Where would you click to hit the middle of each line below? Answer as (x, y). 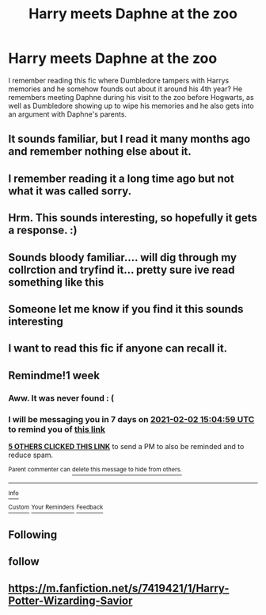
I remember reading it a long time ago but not (122, 178)
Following (33, 534)
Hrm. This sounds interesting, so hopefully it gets (133, 218)
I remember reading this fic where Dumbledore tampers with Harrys (119, 80)
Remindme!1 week (54, 375)
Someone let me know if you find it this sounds (126, 309)
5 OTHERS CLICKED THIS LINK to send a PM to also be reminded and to (126, 446)
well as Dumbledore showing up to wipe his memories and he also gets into (131, 106)
